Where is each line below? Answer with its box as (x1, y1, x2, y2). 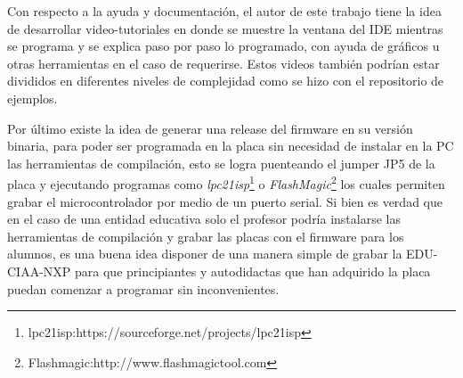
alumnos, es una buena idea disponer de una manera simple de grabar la (7, 244, 402, 263)
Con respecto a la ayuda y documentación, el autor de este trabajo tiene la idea (7, 2, 442, 20)
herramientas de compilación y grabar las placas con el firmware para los (7, 226, 404, 245)
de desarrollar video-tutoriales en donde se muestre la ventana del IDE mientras (7, 19, 443, 37)
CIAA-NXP (7, 261, 71, 280)
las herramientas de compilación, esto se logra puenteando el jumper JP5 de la (7, 153, 435, 172)
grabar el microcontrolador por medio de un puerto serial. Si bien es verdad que (7, 192, 443, 210)
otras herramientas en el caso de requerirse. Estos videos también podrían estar (7, 53, 440, 72)
